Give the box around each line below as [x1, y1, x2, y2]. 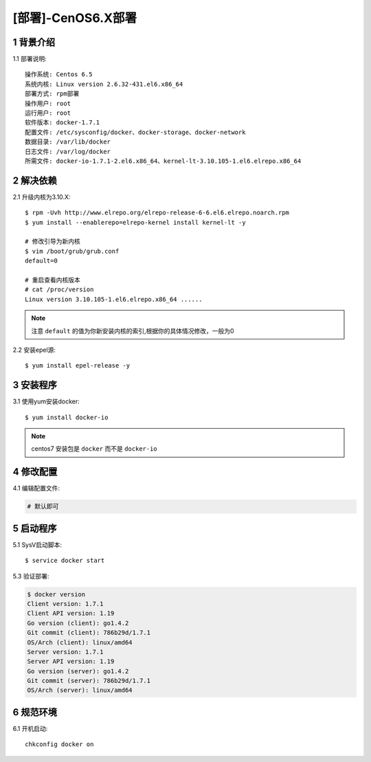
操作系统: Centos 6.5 [25, 71, 93, 78]
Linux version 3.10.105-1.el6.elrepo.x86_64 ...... [25, 295, 203, 303]
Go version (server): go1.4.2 [27, 667, 129, 675]
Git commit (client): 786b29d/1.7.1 [27, 629, 151, 637]
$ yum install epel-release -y [25, 361, 131, 370]
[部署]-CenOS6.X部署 [12, 10, 137, 25]
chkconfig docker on [25, 741, 94, 748]
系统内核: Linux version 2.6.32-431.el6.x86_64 [25, 80, 183, 88]
